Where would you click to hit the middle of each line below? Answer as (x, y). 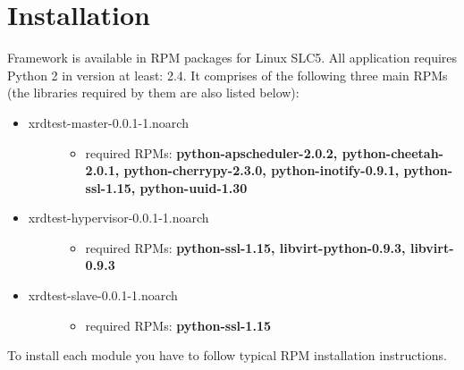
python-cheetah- (392, 152)
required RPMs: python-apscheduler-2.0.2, (211, 152)
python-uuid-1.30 (194, 187)
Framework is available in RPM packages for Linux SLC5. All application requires (232, 58)
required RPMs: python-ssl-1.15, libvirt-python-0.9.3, (245, 247)
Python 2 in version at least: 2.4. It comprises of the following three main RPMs (228, 75)
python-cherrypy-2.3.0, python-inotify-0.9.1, (262, 170)
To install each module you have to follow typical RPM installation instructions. (227, 355)
